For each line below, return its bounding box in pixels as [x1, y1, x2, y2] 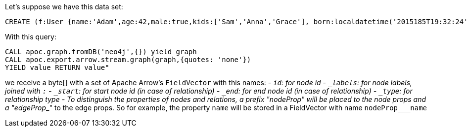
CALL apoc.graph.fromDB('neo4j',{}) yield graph [5, 48, 197, 56]
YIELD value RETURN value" [5, 64, 109, 71]
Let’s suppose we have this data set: [5, 2, 123, 11]
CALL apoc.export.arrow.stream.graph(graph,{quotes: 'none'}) [5, 56, 251, 64]
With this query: [5, 33, 56, 41]
